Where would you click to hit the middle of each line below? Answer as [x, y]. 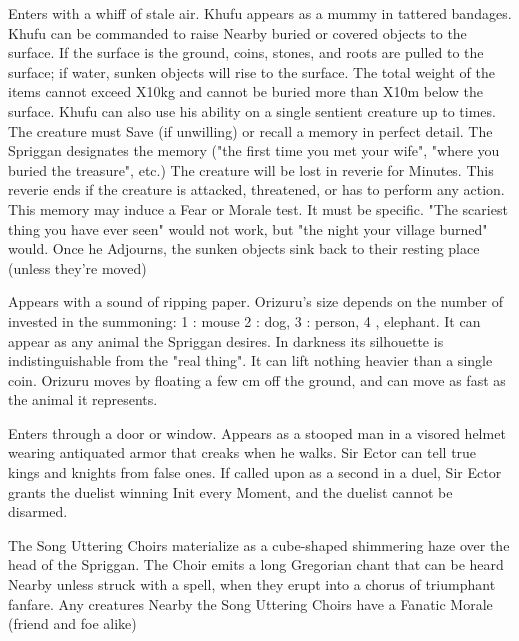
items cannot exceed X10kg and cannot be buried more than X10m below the [245, 91]
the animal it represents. [83, 399]
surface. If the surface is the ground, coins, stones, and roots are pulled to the [246, 52]
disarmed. [38, 511]
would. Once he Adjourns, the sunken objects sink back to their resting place [244, 248]
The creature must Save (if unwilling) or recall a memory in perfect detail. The [250, 130]
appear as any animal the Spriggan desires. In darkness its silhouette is [226, 340]
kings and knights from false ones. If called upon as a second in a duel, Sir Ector [255, 472]
